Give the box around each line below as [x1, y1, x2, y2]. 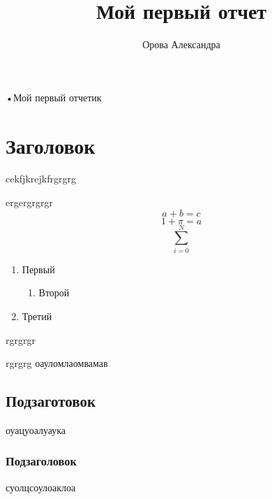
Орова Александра [142, 37, 220, 52]
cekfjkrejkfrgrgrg [6, 171, 76, 186]
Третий [22, 308, 52, 323]
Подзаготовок [6, 390, 96, 412]
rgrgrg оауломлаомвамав [6, 356, 108, 370]
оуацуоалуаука [6, 422, 66, 437]
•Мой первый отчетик [6, 89, 102, 104]
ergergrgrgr [6, 195, 53, 210]
